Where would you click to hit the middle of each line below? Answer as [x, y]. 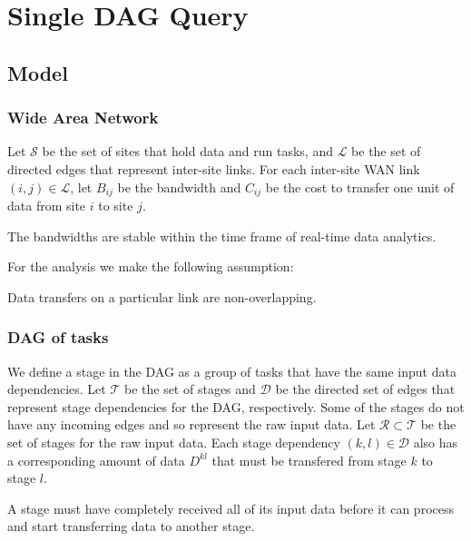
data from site [47, 206]
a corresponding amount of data [96, 460]
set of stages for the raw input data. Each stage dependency [174, 442]
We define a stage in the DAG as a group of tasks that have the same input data [232, 371]
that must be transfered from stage [309, 460]
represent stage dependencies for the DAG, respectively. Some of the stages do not [236, 406]
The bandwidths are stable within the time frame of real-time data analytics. [222, 236]
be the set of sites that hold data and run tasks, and [187, 151]
